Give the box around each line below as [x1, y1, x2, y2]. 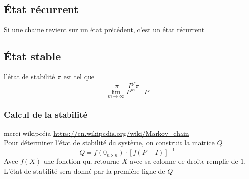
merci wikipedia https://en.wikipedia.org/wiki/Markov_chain [4, 128, 189, 138]
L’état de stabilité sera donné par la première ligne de [4, 166, 165, 176]
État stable [4, 48, 61, 64]
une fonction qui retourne [43, 156, 120, 166]
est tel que [63, 71, 95, 81]
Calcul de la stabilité [4, 109, 88, 121]
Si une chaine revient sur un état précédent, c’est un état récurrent [4, 24, 204, 35]
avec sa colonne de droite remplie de [130, 156, 238, 166]
